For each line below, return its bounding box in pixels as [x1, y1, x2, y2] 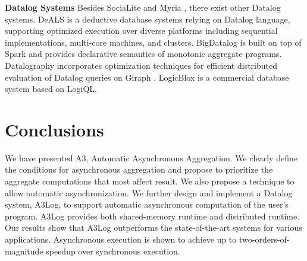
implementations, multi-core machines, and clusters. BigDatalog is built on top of [5, 36, 302, 48]
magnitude [5, 244, 43, 257]
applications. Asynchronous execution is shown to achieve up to [5, 233, 237, 246]
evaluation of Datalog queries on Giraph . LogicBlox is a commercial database [5, 71, 289, 83]
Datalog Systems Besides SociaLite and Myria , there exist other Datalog [5, 1, 281, 13]
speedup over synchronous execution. [46, 244, 180, 257]
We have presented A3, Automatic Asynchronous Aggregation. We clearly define [5, 151, 297, 164]
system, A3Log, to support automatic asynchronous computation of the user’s [5, 198, 289, 211]
